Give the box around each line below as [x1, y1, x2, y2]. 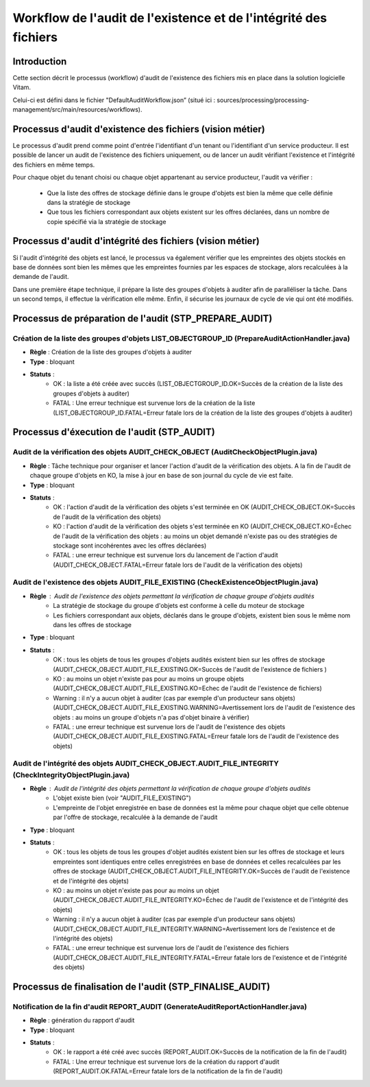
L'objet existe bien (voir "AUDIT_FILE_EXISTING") [53, 794, 191, 802]
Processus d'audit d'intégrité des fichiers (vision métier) [12, 235, 260, 247]
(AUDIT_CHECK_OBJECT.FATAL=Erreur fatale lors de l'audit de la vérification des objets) [53, 561, 303, 569]
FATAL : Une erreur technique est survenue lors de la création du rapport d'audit [53, 1058, 280, 1066]
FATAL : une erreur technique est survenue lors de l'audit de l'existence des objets [53, 722, 286, 731]
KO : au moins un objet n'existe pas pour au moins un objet [53, 886, 219, 894]
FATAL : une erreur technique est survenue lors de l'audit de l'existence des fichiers [53, 944, 289, 952]
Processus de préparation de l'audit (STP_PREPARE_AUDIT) [12, 313, 273, 324]
